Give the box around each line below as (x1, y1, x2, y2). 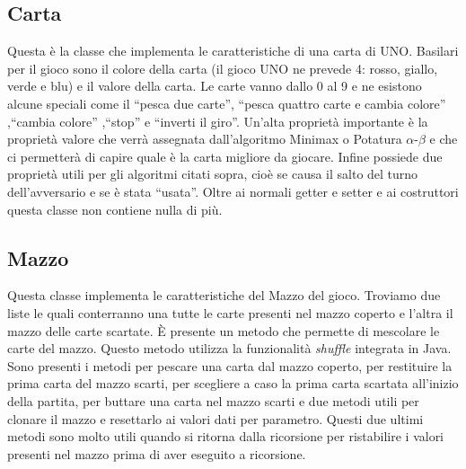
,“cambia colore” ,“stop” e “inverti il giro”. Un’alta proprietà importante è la (7, 111, 428, 130)
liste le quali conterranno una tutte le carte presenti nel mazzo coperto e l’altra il (7, 303, 453, 322)
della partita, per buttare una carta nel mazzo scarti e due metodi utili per (7, 391, 419, 410)
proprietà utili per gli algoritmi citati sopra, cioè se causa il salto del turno (7, 164, 418, 183)
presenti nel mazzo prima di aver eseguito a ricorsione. (7, 444, 306, 463)
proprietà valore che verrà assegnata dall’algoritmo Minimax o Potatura (7, 129, 402, 148)
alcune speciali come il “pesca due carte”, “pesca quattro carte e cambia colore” (7, 93, 446, 112)
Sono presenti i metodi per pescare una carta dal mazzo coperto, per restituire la (7, 356, 453, 375)
